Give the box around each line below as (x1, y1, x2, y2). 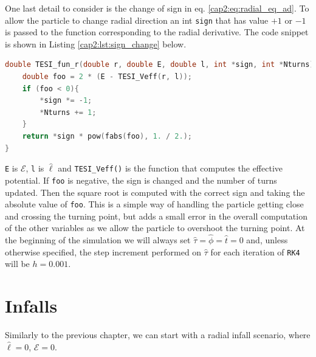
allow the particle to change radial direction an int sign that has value (5, 13, 269, 26)
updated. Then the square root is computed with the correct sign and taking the (5, 185, 305, 198)
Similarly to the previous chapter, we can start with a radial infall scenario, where (5, 328, 311, 341)
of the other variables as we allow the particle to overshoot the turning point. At (5, 221, 305, 234)
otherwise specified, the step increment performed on (5, 245, 202, 258)
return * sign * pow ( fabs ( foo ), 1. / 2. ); (22, 132, 193, 140)
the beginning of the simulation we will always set (5, 234, 191, 246)
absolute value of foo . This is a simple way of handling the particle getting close (5, 198, 304, 210)
